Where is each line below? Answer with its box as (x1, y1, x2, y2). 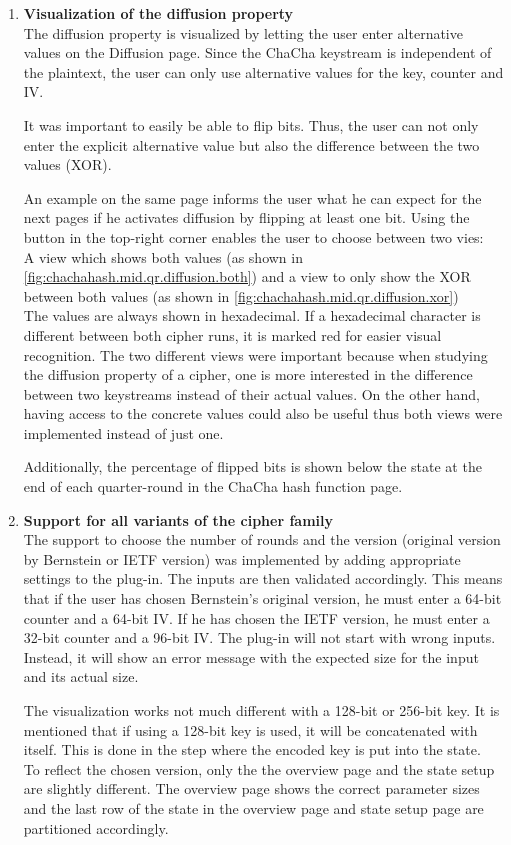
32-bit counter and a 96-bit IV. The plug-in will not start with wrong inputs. (23, 627, 496, 648)
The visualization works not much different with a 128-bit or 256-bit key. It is (23, 700, 500, 720)
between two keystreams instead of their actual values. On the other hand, (23, 383, 480, 404)
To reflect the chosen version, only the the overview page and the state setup (23, 758, 495, 779)
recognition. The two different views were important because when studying (23, 344, 488, 365)
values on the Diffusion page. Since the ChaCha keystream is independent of (23, 42, 492, 63)
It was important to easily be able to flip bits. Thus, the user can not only (23, 114, 479, 135)
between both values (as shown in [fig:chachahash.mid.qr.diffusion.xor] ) (23, 285, 459, 306)
